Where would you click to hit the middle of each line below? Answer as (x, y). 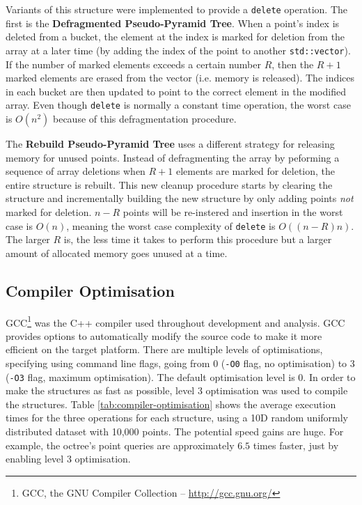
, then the (293, 64)
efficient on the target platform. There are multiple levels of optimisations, (164, 349)
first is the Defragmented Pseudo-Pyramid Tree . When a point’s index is (173, 23)
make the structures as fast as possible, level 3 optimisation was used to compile (177, 390)
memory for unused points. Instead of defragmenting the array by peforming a (173, 157)
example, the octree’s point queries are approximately (120, 445)
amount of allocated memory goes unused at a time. (117, 252)
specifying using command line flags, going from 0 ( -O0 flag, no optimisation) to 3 (180, 363)
